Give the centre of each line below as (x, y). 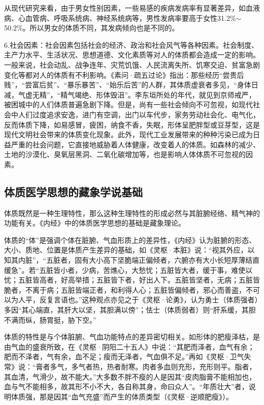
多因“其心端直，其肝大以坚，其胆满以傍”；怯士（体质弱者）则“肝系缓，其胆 (130, 310)
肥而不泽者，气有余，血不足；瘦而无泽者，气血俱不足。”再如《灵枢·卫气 (124, 356)
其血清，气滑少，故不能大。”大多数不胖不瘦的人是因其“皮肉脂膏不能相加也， (130, 376)
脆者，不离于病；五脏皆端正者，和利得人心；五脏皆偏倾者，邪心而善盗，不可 (132, 289)
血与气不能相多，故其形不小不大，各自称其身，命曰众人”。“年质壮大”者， (126, 386)
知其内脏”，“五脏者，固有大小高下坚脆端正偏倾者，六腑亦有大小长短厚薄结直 (132, 260)
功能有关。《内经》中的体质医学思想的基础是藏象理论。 (95, 223)
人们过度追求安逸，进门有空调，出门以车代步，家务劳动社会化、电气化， (139, 114)
